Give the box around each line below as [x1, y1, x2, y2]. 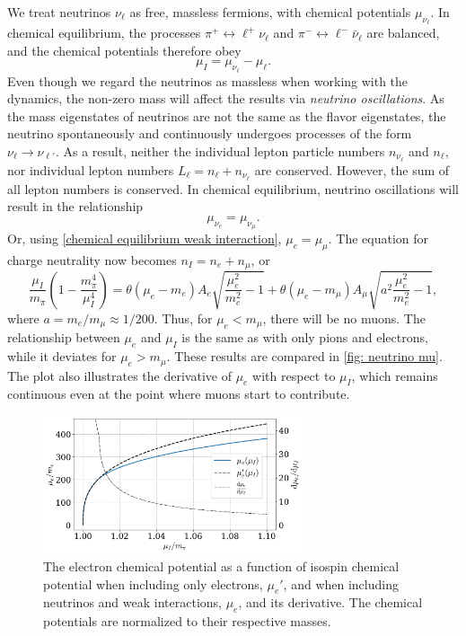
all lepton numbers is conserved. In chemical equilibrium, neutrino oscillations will [7, 179, 460, 198]
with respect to [252, 366, 336, 384]
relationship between [7, 328, 120, 347]
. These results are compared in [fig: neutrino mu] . [166, 347, 443, 366]
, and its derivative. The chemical [238, 593, 423, 612]
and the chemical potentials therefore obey [7, 40, 242, 59]
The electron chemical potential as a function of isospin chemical [43, 557, 400, 575]
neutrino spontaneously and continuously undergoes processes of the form [7, 124, 412, 143]
